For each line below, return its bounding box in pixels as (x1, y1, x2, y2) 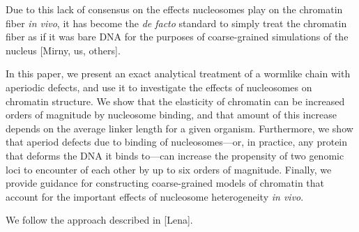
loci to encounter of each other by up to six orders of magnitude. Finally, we (6, 162, 332, 176)
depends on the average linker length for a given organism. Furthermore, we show (6, 121, 353, 135)
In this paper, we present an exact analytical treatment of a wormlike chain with (6, 66, 351, 81)
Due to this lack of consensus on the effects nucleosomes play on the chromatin (6, 2, 343, 16)
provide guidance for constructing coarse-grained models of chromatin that (6, 176, 325, 190)
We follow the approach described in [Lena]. (6, 212, 193, 227)
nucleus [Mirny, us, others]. (6, 42, 121, 57)
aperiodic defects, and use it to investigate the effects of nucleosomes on (6, 79, 312, 94)
